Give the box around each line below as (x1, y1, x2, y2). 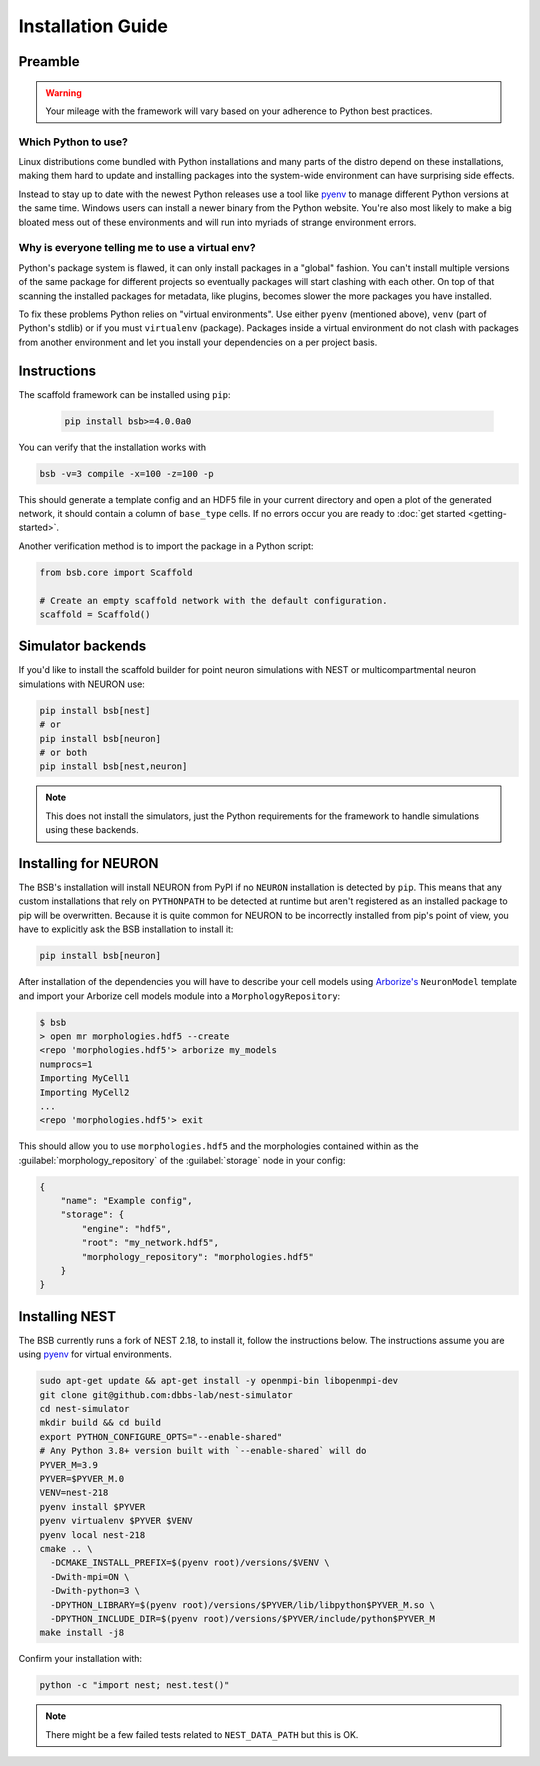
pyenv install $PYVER (39, 1501, 146, 1512)
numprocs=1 (39, 1058, 93, 1070)
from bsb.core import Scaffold (39, 566, 194, 578)
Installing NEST (18, 1308, 117, 1325)
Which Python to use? (18, 135, 129, 149)
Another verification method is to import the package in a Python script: (18, 540, 314, 552)
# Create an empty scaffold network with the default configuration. (39, 595, 388, 606)
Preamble (18, 53, 80, 70)
